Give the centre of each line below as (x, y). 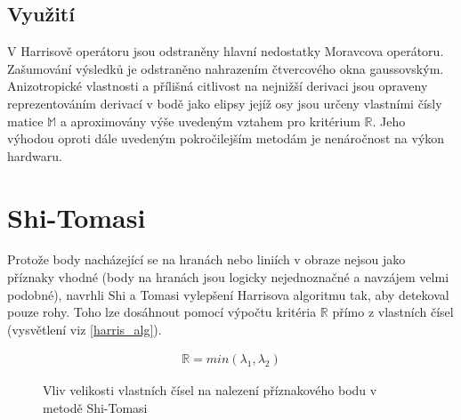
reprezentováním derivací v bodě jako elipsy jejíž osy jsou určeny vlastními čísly (225, 103)
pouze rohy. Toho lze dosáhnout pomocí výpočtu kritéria (162, 312)
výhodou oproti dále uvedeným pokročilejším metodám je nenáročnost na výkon (226, 138)
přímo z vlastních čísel (393, 312)
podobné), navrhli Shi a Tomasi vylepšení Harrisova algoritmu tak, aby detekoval (228, 294)
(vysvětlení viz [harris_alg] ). (85, 329)
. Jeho (389, 121)
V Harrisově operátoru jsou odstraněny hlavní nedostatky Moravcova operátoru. (226, 51)
